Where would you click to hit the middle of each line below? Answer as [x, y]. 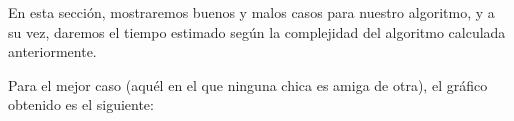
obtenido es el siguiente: [81, 104]
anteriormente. [52, 51]
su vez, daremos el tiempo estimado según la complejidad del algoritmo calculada [257, 31]
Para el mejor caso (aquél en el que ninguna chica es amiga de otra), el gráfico [248, 84]
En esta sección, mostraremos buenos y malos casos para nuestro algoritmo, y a [251, 12]
